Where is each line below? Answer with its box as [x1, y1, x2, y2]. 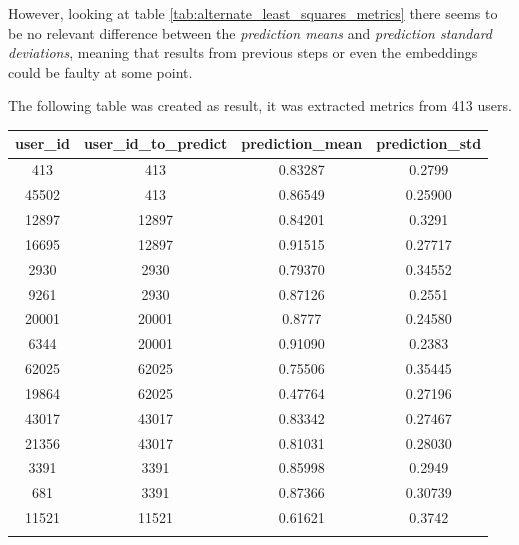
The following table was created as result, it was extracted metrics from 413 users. [8, 95, 512, 116]
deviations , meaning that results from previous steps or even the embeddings [8, 42, 478, 63]
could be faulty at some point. [8, 61, 193, 82]
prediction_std [376, 133, 482, 154]
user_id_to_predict [83, 133, 228, 154]
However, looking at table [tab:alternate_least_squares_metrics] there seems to [8, 3, 498, 23]
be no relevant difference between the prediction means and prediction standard [8, 22, 492, 43]
